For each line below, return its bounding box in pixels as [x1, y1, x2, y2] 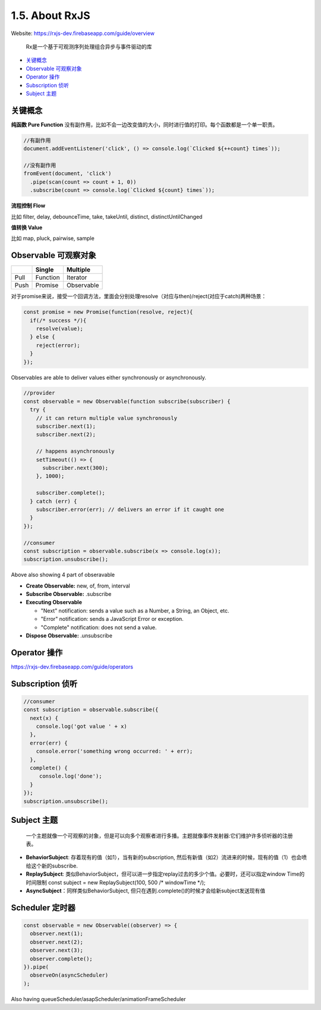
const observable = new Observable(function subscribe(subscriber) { [23, 398, 231, 405]
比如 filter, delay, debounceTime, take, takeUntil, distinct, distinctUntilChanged [11, 213, 203, 220]
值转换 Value [11, 223, 43, 231]
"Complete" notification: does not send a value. [40, 624, 157, 631]
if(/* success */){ [30, 317, 87, 324]
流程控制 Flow [11, 202, 46, 209]
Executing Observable [26, 599, 83, 606]
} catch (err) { [30, 498, 77, 504]
